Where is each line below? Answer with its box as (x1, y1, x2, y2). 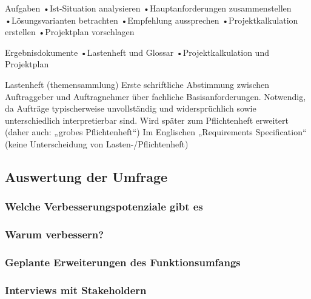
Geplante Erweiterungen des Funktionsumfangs (5, 254, 241, 269)
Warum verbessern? (5, 227, 104, 242)
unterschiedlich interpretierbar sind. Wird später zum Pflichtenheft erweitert (5, 113, 289, 126)
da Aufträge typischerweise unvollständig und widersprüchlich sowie (5, 102, 256, 115)
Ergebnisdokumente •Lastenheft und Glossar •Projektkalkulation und (5, 45, 269, 58)
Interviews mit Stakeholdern (5, 282, 147, 297)
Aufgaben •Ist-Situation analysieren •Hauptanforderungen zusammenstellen (5, 2, 292, 14)
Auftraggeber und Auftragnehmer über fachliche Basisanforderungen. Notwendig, (5, 90, 306, 102)
